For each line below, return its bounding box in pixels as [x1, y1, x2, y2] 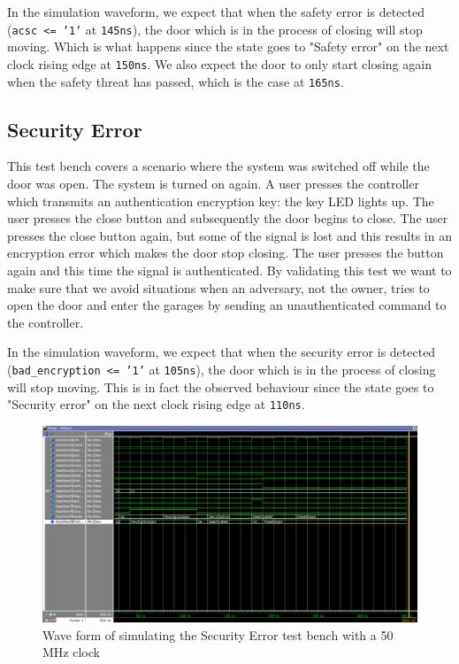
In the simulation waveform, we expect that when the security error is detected [7, 343, 436, 361]
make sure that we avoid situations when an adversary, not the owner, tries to [7, 278, 430, 297]
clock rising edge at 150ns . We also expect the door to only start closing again [7, 54, 432, 73]
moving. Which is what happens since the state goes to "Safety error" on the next [7, 37, 449, 56]
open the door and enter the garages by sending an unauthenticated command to [7, 296, 447, 314]
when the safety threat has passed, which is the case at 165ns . [7, 72, 344, 90]
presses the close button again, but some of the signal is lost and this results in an [7, 226, 452, 244]
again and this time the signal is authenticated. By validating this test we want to [7, 260, 452, 279]
